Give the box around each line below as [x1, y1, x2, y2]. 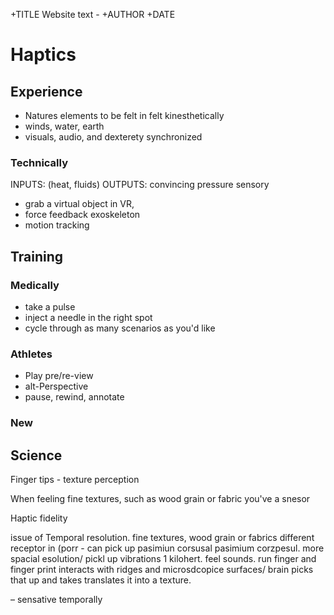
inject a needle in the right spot [24, 311, 153, 323]
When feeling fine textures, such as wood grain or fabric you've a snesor [10, 493, 311, 505]
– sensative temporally [10, 594, 103, 606]
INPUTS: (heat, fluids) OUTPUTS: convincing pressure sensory [10, 179, 270, 191]
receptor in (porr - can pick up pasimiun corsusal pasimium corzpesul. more [10, 542, 325, 554]
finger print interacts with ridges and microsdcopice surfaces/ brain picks [10, 564, 314, 576]
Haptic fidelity [10, 512, 68, 524]
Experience [10, 83, 83, 100]
